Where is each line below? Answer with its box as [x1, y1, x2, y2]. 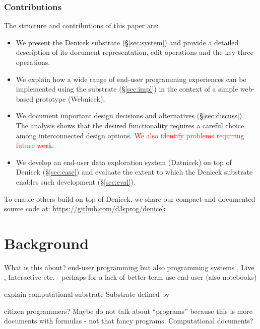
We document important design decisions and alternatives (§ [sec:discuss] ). [16, 110, 244, 121]
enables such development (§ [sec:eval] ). [16, 176, 136, 187]
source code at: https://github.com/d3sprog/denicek [4, 203, 166, 214]
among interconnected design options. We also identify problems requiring [16, 130, 244, 140]
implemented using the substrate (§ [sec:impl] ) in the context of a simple [16, 84, 238, 94]
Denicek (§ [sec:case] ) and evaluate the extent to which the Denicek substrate [16, 167, 253, 177]
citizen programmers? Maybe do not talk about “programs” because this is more [4, 305, 252, 316]
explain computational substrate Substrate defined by [4, 289, 170, 299]
